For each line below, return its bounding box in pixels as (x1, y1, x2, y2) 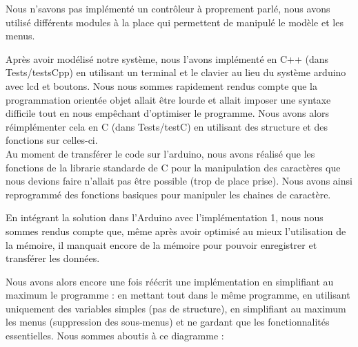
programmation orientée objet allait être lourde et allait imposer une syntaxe (6, 92, 331, 106)
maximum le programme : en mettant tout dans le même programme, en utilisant (6, 288, 350, 302)
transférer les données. (6, 251, 100, 265)
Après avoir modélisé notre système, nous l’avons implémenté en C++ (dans (6, 51, 329, 66)
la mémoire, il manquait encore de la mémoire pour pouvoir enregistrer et (6, 237, 317, 252)
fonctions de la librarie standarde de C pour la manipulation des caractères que (6, 160, 341, 174)
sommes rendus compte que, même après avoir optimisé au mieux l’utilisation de (6, 223, 346, 238)
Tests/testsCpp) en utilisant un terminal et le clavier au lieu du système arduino (6, 65, 346, 79)
